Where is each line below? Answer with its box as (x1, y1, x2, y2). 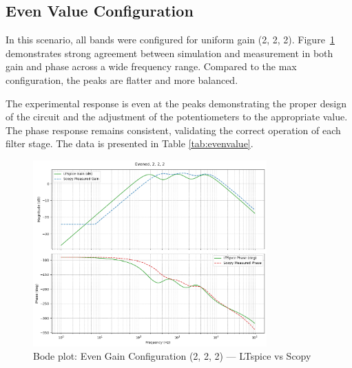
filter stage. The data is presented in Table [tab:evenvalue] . (6, 136, 253, 151)
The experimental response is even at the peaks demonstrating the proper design (6, 96, 346, 110)
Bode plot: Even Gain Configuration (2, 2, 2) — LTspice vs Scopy (33, 349, 311, 363)
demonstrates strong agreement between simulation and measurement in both (6, 45, 333, 60)
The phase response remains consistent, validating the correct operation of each (6, 122, 341, 137)
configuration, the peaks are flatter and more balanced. (6, 72, 238, 87)
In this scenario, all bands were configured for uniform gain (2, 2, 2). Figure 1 (6, 32, 335, 47)
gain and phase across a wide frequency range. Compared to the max (6, 59, 297, 74)
